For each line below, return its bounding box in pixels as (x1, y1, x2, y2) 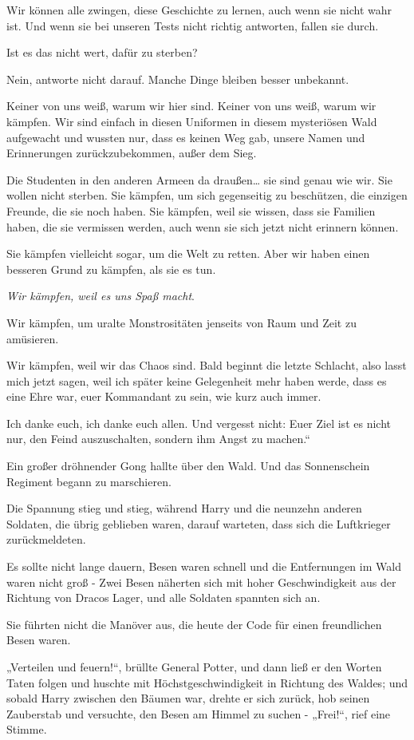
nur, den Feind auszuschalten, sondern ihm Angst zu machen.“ (6, 430, 310, 447)
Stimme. (6, 721, 47, 738)
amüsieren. (6, 330, 59, 346)
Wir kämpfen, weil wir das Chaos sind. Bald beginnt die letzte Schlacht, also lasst (6, 357, 407, 374)
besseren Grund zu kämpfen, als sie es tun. (6, 260, 216, 277)
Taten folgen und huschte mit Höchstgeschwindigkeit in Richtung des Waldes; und (6, 674, 408, 691)
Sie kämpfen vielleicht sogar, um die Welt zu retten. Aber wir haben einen (6, 245, 370, 262)
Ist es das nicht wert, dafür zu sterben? (6, 44, 198, 61)
